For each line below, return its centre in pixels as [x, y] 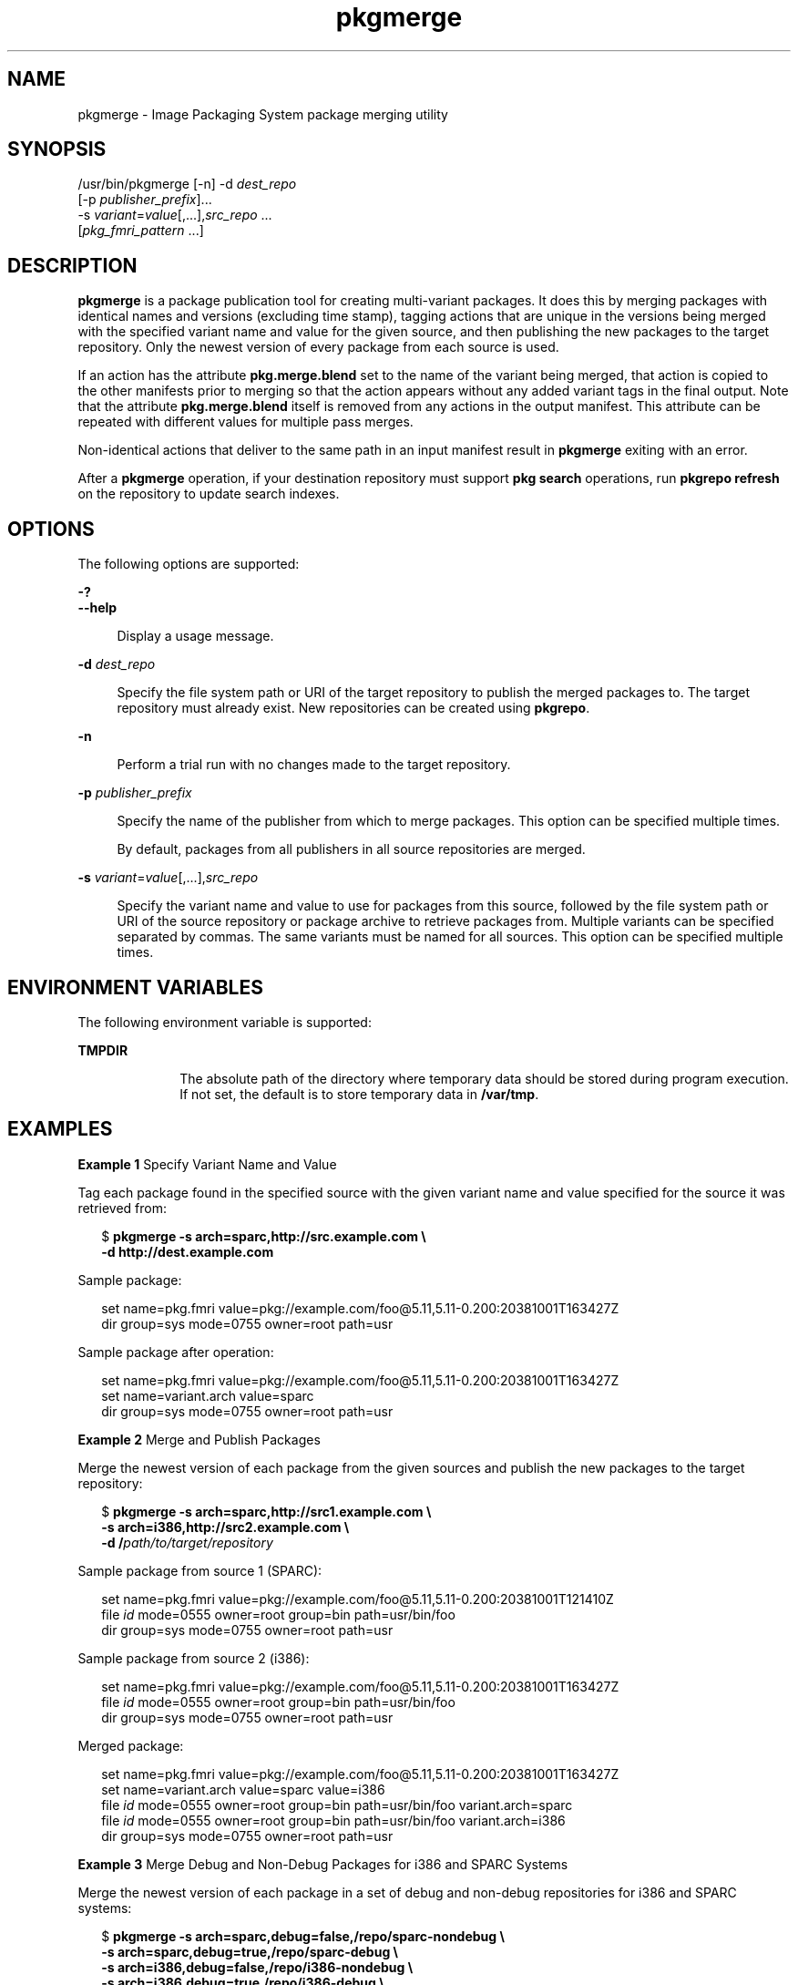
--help [97, 608]
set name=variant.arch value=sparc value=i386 [243, 1789]
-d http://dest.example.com [188, 1251]
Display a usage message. [195, 636]
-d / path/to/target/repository [187, 1542]
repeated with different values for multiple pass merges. [246, 422]
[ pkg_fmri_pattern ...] [141, 231]
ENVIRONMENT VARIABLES [135, 987]
